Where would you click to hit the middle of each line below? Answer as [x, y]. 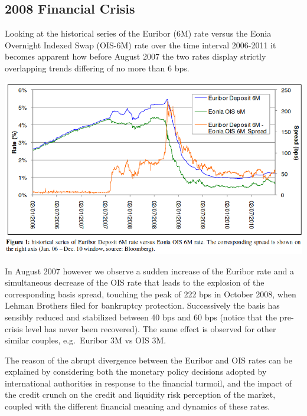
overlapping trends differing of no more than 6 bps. [97, 68]
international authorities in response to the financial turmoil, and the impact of [148, 383]
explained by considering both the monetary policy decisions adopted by [136, 371]
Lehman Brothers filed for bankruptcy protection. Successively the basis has [142, 305]
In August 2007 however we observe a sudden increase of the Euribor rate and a [149, 271]
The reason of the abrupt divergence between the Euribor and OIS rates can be [149, 360]
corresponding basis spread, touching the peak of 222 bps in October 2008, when [151, 294]
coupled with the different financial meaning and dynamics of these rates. [138, 406]
